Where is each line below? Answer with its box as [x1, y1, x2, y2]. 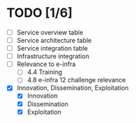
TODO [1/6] [6, 5, 73, 21]
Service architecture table [16, 37, 92, 44]
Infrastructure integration [16, 52, 90, 60]
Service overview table [16, 28, 83, 37]
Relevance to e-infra [16, 60, 76, 68]
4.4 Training [27, 68, 62, 77]
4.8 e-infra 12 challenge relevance [27, 76, 126, 84]
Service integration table [16, 44, 88, 53]
